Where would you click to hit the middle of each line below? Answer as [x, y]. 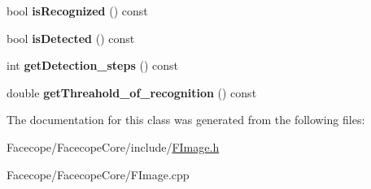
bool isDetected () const [71, 38]
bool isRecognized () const [77, 11]
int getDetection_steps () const [92, 65]
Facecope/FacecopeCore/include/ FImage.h [113, 146]
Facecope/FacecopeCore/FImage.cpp [98, 174]
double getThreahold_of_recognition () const [132, 92]
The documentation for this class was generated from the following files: [186, 120]
